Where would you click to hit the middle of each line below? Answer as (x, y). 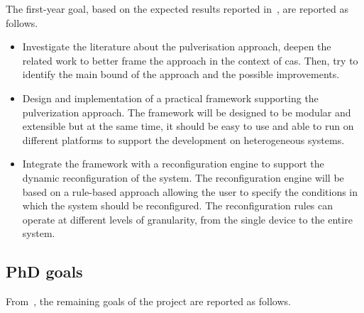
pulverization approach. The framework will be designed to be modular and (187, 112)
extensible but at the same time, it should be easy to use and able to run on (188, 126)
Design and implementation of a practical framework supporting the (170, 98)
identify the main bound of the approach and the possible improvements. (181, 74)
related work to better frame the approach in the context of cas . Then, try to (190, 60)
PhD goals (44, 271)
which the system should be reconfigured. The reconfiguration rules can (178, 205)
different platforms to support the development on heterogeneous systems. (183, 139)
